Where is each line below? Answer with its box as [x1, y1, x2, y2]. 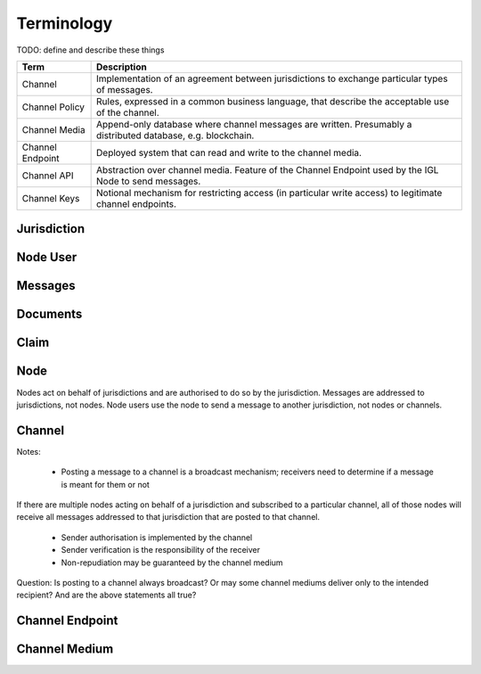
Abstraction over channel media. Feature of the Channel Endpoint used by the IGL [96, 163, 439, 176]
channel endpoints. [96, 197, 177, 210]
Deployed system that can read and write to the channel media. [96, 146, 363, 159]
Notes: [16, 446, 41, 456]
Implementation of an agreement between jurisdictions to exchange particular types [96, 72, 449, 85]
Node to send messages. [96, 175, 201, 187]
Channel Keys [21, 192, 80, 204]
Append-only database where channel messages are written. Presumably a [96, 118, 412, 130]
